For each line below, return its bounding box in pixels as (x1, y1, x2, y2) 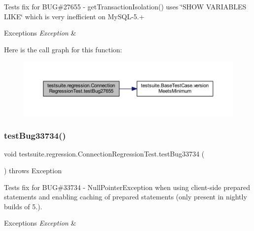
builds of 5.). (4, 201, 42, 211)
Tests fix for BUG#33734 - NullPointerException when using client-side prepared (4, 182, 250, 192)
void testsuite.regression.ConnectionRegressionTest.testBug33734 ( (4, 149, 205, 159)
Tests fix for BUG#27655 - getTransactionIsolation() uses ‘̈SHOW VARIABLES (4, 1, 247, 11)
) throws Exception (4, 165, 62, 176)
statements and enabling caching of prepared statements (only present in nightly (4, 192, 247, 202)
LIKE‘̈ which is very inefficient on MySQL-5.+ (4, 11, 145, 21)
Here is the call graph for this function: (4, 44, 122, 54)
